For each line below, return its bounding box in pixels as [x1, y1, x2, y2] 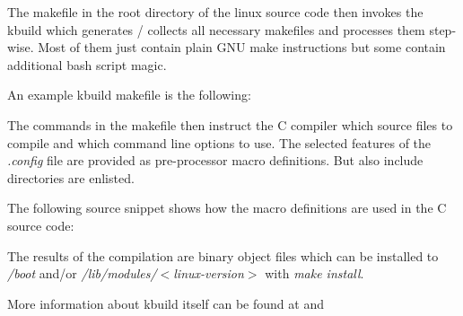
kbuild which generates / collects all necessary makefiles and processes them [7, 20, 425, 39]
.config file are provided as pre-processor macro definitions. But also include [7, 151, 424, 170]
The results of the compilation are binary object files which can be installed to [7, 246, 439, 265]
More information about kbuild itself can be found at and [7, 294, 324, 312]
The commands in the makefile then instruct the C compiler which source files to [7, 115, 453, 134]
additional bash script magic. [7, 55, 167, 74]
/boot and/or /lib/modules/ [7, 264, 157, 283]
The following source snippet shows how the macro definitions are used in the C [7, 198, 447, 217]
